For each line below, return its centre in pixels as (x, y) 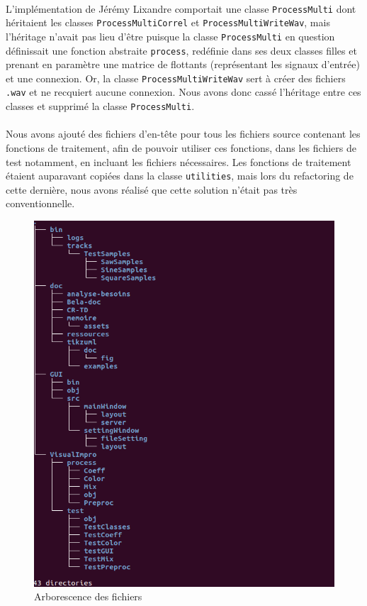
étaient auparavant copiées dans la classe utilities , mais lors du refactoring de (180, 176)
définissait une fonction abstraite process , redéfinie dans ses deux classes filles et (181, 50)
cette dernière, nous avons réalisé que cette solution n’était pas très (152, 189)
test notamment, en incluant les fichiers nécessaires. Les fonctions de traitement (179, 161)
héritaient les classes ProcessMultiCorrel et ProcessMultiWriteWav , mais (168, 22)
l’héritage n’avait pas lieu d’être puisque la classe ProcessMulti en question (170, 36)
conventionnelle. (40, 203)
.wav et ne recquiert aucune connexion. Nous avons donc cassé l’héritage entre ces (183, 92)
